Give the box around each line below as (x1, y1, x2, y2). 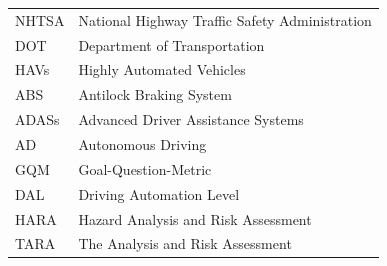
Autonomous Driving (78, 133, 207, 154)
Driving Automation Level (78, 183, 240, 204)
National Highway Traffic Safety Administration (78, 9, 372, 30)
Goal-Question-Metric (78, 158, 212, 179)
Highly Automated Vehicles (78, 59, 246, 80)
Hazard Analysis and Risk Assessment (78, 208, 312, 229)
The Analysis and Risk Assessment (78, 233, 292, 254)
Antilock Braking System (78, 84, 232, 105)
